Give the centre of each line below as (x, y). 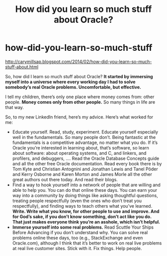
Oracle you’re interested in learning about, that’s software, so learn (81, 147)
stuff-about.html (22, 67)
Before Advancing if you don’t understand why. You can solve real (80, 232)
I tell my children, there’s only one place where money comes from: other (80, 97)
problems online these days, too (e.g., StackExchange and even (78, 238)
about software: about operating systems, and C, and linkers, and (79, 153)
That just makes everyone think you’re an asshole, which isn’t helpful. (86, 222)
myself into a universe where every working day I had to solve (70, 82)
